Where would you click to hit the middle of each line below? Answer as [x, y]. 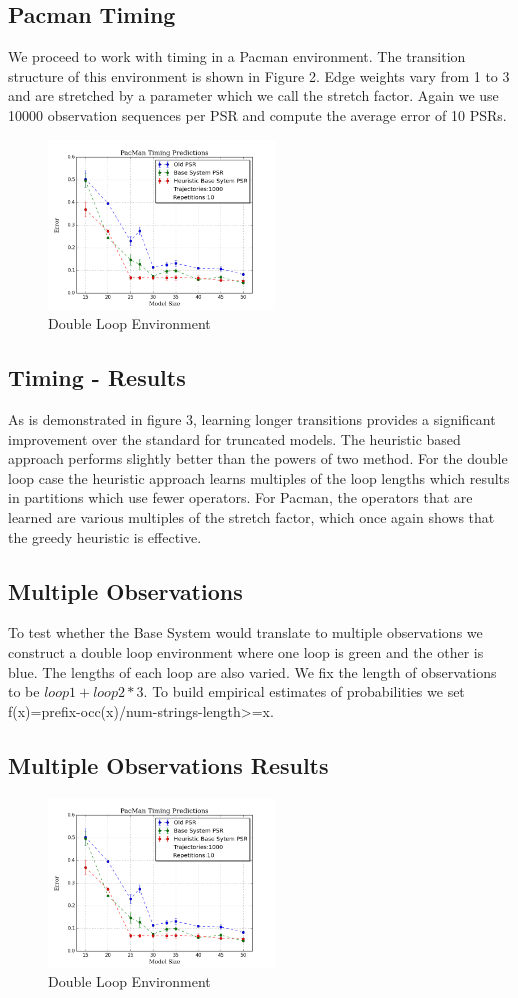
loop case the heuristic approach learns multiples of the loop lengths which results [259, 477]
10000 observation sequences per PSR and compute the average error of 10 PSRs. [257, 114]
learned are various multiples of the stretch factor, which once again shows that [251, 517]
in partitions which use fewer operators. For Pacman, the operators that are [240, 497]
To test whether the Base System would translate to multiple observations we [245, 632]
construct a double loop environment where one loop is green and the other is [246, 651]
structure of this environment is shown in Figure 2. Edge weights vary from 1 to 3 [259, 75]
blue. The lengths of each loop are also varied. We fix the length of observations [252, 671]
